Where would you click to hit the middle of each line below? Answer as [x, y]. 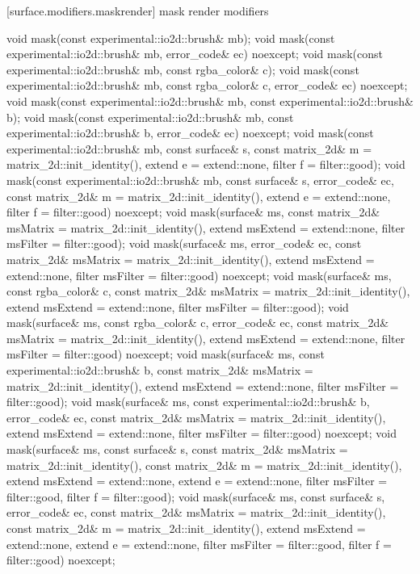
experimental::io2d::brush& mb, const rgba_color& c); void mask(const [183, 69]
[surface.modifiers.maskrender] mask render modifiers [138, 10]
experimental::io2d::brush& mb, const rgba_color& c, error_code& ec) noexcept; [207, 85]
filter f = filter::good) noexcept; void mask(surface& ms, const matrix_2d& [193, 212]
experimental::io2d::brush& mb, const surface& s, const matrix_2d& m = [189, 148]
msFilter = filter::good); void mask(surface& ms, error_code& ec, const [184, 243]
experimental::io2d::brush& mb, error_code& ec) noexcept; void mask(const [195, 54]
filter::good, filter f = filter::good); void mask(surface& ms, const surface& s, [196, 496]
